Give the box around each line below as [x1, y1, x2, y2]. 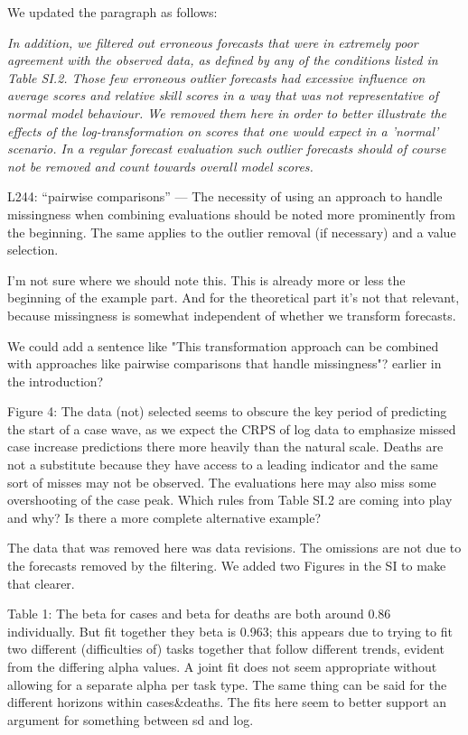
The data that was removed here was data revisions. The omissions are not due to [7, 538, 462, 557]
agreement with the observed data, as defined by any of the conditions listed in [7, 51, 438, 70]
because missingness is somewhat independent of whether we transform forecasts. [7, 305, 456, 324]
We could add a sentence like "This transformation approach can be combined [7, 336, 439, 355]
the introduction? [7, 371, 104, 390]
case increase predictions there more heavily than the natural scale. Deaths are [7, 437, 444, 456]
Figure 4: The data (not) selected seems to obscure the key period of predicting [7, 402, 447, 421]
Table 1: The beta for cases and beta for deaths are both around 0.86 [7, 604, 391, 623]
